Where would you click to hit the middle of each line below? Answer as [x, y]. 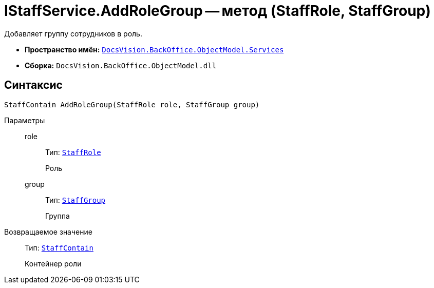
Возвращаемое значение [48, 232]
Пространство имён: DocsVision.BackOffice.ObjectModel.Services [154, 49]
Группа [58, 216]
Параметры [25, 120]
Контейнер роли [53, 263]
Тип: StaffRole [73, 152]
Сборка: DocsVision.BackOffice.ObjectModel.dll [121, 65]
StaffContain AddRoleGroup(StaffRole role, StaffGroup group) [132, 104]
